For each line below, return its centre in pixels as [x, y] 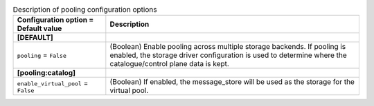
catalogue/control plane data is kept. [170, 64]
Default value [39, 29]
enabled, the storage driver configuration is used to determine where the [229, 55]
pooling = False [42, 55]
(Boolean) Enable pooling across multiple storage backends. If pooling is [228, 47]
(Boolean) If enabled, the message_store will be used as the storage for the [232, 82]
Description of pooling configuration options [85, 10]
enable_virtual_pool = [53, 83]
